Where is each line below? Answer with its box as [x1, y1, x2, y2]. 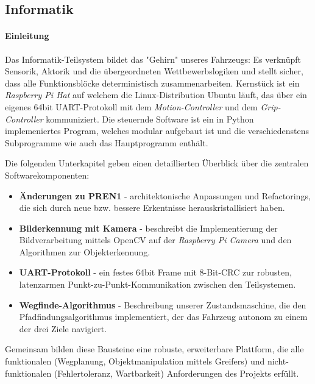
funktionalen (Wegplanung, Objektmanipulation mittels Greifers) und [5, 355, 265, 368]
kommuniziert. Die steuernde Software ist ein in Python [46, 112, 254, 125]
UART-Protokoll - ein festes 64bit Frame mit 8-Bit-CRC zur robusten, [19, 266, 292, 279]
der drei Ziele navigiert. [19, 322, 107, 335]
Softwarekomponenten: [5, 168, 90, 181]
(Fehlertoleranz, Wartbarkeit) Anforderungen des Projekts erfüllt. [54, 366, 299, 379]
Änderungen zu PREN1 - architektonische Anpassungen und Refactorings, [19, 189, 311, 202]
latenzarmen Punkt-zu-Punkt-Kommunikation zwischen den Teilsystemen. [19, 278, 296, 291]
